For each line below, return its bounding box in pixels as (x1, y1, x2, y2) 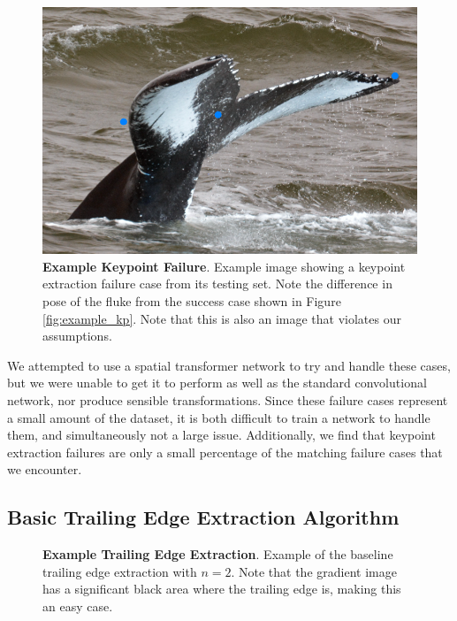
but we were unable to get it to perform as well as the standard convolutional (7, 373, 427, 392)
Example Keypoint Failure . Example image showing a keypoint (42, 257, 406, 275)
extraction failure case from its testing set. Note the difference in (42, 274, 392, 293)
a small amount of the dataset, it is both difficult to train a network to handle (7, 408, 430, 426)
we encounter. (7, 460, 82, 479)
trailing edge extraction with (42, 562, 197, 580)
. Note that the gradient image (231, 562, 397, 580)
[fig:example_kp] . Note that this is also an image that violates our (42, 309, 401, 327)
